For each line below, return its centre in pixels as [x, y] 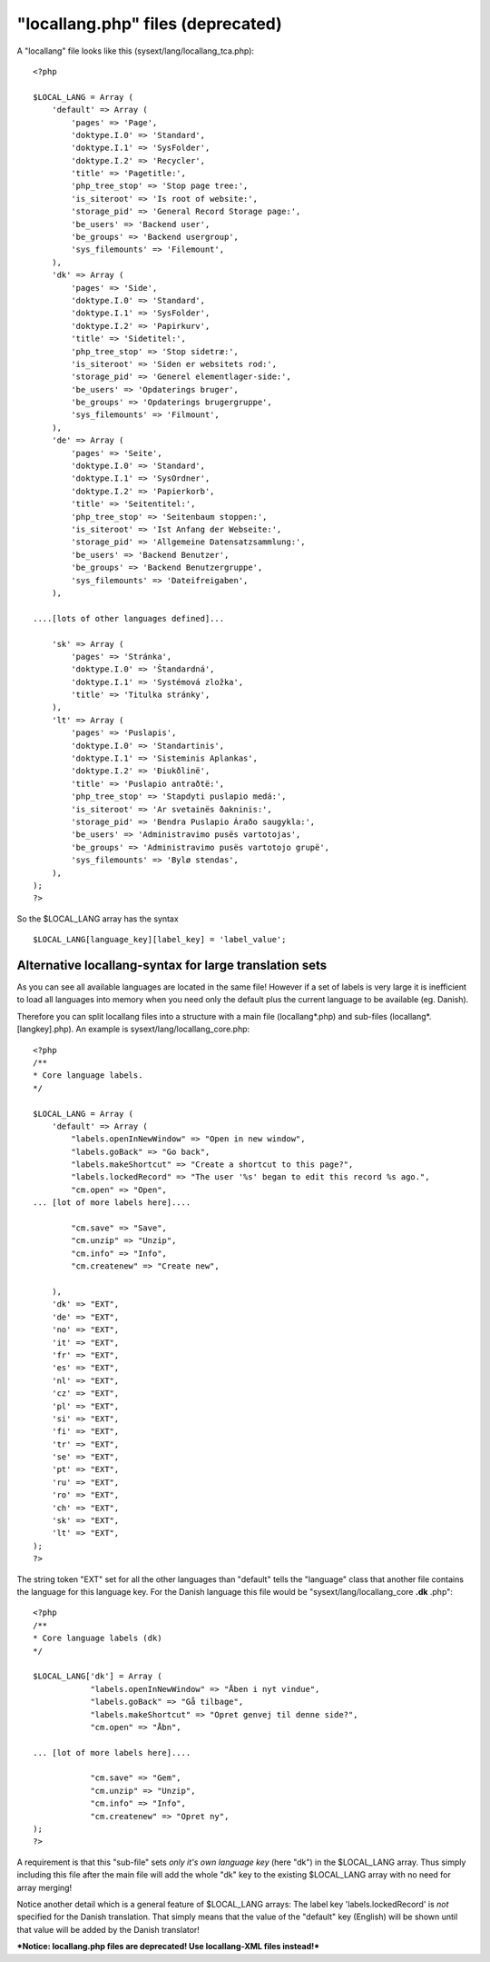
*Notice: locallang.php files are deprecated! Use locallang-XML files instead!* [168, 1947]
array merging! [44, 1887]
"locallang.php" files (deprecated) [150, 24]
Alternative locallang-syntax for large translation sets [172, 965]
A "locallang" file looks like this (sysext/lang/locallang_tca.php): [135, 51]
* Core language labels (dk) [98, 1638]
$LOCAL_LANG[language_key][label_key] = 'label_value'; [160, 940]
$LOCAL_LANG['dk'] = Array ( [98, 1676]
